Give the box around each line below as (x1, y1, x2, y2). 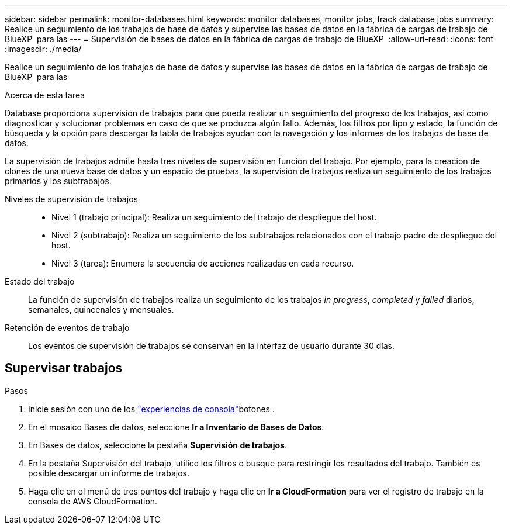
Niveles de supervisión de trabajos (5, 194, 138, 204)
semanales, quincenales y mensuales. (28, 305, 174, 314)
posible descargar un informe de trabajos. (28, 468, 189, 478)
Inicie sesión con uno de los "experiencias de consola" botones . (28, 403, 275, 414)
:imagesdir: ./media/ (5, 44, 82, 54)
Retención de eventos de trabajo (5, 323, 130, 333)
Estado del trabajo (5, 276, 75, 286)
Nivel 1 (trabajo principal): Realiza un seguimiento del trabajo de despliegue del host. (51, 212, 377, 222)
